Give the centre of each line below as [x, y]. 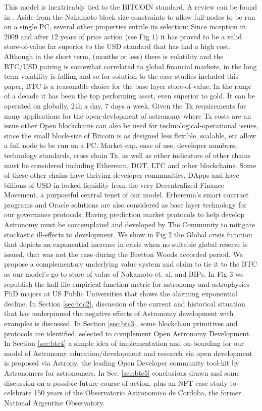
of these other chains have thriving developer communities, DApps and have [122, 175]
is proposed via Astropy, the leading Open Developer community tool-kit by [122, 363]
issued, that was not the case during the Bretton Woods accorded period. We [123, 254]
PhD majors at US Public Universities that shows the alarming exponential [121, 294]
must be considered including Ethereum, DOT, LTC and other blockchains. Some [130, 165]
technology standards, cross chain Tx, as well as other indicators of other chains [127, 155]
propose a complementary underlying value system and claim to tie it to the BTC [131, 264]
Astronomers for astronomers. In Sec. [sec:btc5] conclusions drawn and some [122, 372]
